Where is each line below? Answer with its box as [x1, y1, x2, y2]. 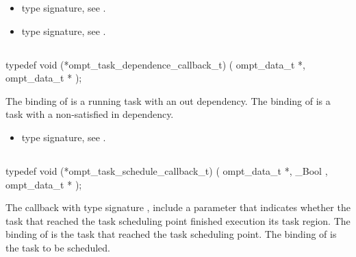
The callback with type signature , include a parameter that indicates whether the [5, 200, 351, 215]
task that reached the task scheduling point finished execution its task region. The [5, 213, 351, 228]
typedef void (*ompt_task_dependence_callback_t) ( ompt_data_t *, [5, 57, 305, 71]
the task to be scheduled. [5, 240, 110, 254]
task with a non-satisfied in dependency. [5, 107, 174, 121]
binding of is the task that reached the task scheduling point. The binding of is [5, 227, 337, 241]
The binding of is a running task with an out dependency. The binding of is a [5, 93, 331, 108]
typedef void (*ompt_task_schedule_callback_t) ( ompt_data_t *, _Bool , [5, 163, 328, 178]
